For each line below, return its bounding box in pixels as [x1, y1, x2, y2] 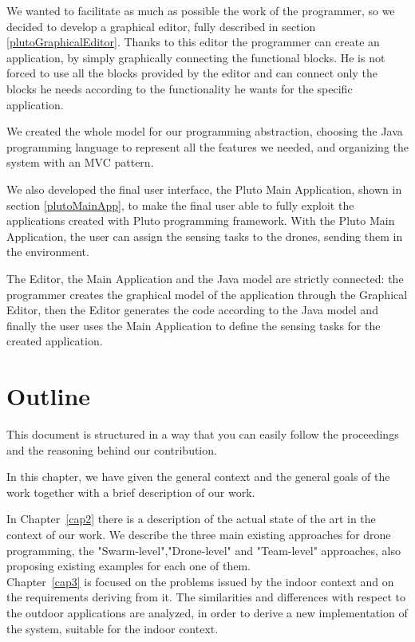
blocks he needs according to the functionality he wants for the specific [6, 80, 353, 96]
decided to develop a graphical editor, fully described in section [6, 18, 316, 34]
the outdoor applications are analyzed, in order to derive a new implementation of [6, 604, 408, 620]
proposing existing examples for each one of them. [6, 557, 251, 574]
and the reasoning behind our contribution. [6, 441, 217, 458]
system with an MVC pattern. [6, 154, 154, 171]
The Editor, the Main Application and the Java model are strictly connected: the [6, 270, 404, 286]
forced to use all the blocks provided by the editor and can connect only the [6, 65, 377, 81]
